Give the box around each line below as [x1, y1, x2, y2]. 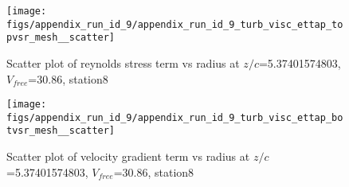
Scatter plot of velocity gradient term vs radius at [6, 148, 250, 165]
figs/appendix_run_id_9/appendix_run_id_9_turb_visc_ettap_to [6, 18, 343, 30]
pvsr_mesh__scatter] [6, 32, 116, 44]
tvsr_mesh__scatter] [6, 125, 116, 137]
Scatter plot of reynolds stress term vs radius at [6, 54, 240, 71]
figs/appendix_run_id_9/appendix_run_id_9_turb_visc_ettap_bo [6, 111, 343, 123]
